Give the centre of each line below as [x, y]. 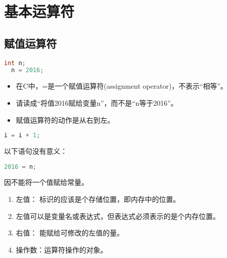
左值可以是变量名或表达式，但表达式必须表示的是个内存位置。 [118, 216]
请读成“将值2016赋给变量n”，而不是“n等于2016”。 [97, 102]
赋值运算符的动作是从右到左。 [65, 119]
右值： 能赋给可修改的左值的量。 [70, 233]
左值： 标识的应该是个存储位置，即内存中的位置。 [98, 199]
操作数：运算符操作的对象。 [62, 249]
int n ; [15, 63]
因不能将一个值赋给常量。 [46, 182]
